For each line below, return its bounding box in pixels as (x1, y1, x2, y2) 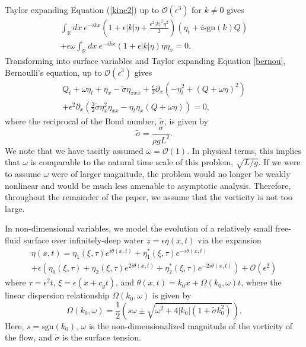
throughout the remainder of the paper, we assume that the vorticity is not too (5, 191, 292, 203)
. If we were (258, 156, 301, 168)
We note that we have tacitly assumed (5, 144, 144, 156)
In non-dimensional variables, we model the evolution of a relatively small (5, 222, 273, 234)
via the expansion (197, 233, 262, 246)
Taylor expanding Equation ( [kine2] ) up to (5, 4, 160, 15)
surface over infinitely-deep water (23, 233, 144, 246)
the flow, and (5, 331, 52, 343)
